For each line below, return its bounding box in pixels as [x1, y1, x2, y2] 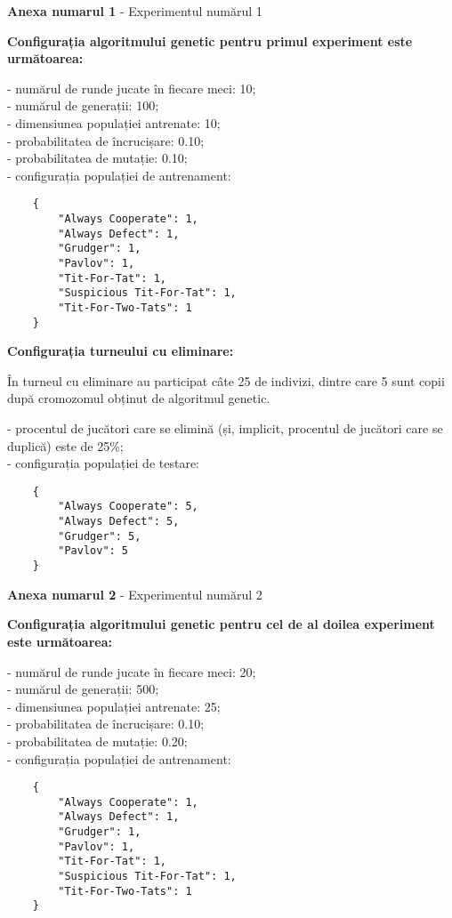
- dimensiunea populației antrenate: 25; [7, 697, 221, 715]
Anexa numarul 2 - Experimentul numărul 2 [7, 584, 262, 603]
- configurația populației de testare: [7, 454, 200, 472]
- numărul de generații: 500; [7, 680, 159, 698]
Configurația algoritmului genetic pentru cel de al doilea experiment [7, 615, 435, 633]
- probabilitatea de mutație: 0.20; [7, 731, 188, 750]
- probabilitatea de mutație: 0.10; [7, 149, 188, 167]
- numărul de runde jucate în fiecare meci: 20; [7, 662, 256, 680]
